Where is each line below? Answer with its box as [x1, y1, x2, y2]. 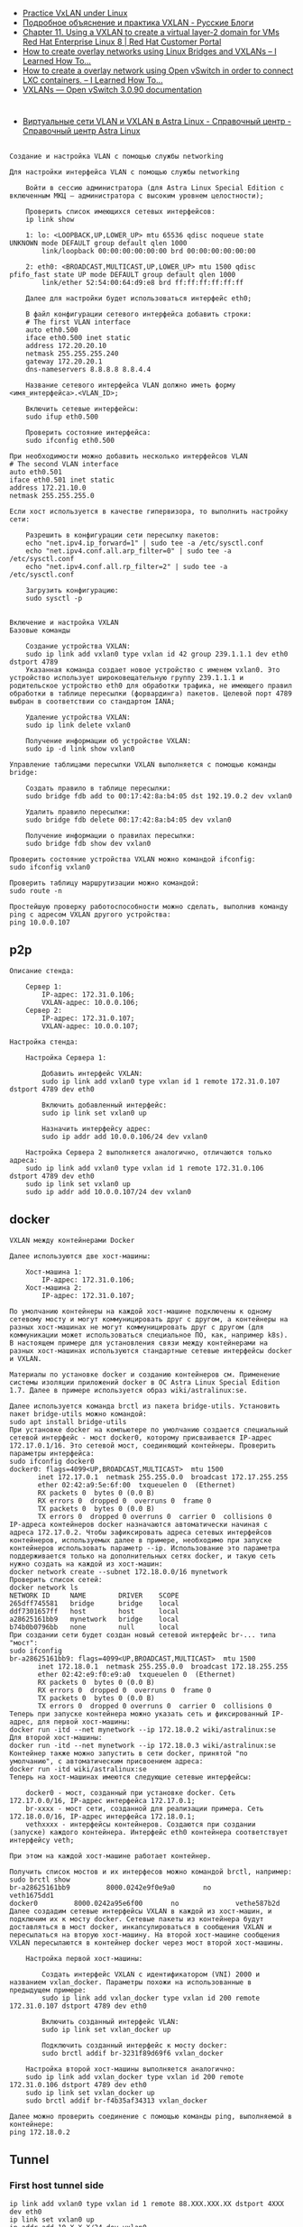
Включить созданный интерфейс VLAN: [41, 2017, 179, 2026]
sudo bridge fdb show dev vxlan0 [25, 839, 151, 848]
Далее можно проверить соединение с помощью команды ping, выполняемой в [9, 2112, 293, 2121]
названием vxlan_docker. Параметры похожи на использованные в [9, 1977, 252, 1987]
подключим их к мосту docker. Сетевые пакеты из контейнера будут [9, 1914, 264, 1924]
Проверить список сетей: [9, 1575, 103, 1584]
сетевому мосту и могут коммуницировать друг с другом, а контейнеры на [9, 1314, 289, 1324]
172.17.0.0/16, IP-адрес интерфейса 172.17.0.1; [9, 1796, 196, 1805]
